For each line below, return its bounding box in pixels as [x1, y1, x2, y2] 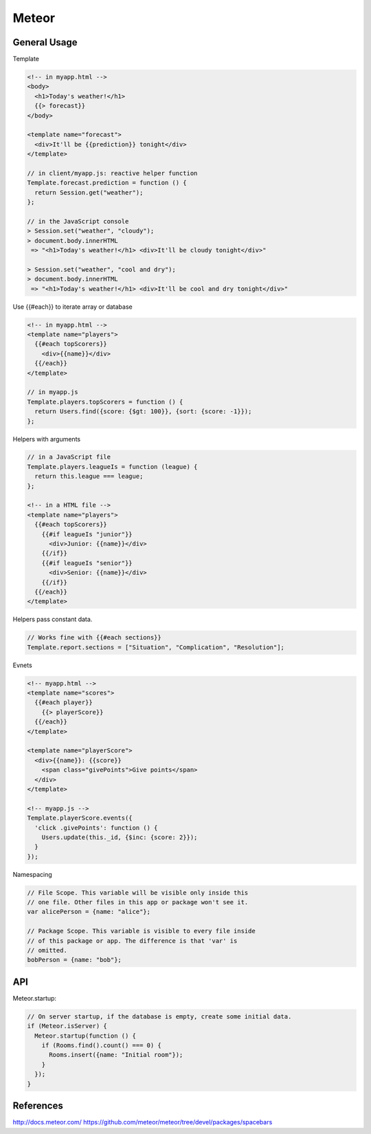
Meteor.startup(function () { [34, 1032, 137, 1040]
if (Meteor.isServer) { [27, 1022, 108, 1030]
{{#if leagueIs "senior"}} [41, 559, 133, 567]
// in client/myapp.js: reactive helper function [27, 169, 198, 177]
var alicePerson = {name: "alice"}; [27, 908, 151, 916]
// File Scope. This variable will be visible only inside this [27, 888, 249, 897]
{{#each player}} [34, 699, 93, 706]
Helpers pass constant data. [12, 615, 93, 624]
